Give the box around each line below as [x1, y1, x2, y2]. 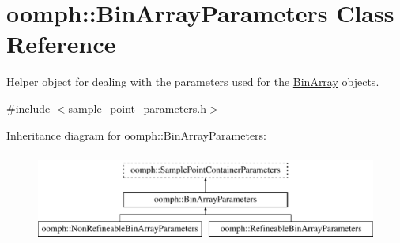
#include [6, 99, 51, 116]
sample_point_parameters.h [68, 99, 207, 116]
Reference [6, 28, 116, 60]
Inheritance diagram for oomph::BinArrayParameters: [6, 126, 266, 143]
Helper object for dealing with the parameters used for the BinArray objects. [6, 73, 379, 90]
